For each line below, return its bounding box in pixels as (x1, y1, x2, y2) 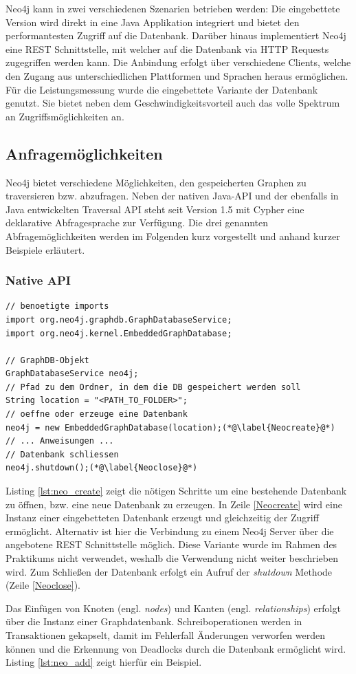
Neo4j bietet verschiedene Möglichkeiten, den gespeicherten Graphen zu (5, 175, 307, 189)
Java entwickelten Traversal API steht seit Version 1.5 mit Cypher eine (5, 202, 304, 216)
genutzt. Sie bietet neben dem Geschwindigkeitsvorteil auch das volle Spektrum (5, 96, 340, 110)
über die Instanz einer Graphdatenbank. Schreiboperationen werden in (5, 614, 302, 629)
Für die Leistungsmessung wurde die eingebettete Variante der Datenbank (5, 82, 318, 96)
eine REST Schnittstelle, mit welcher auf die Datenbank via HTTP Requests (5, 41, 329, 56)
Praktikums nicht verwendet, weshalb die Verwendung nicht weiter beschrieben (5, 551, 339, 565)
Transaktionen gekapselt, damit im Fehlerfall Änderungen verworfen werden (5, 627, 325, 642)
